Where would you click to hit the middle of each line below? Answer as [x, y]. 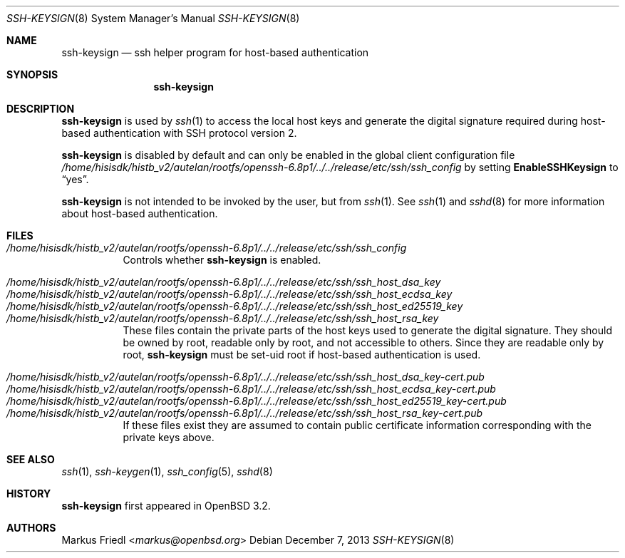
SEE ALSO [31, 459]
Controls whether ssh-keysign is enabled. [222, 260]
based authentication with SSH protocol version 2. [179, 133]
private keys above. [169, 437]
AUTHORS [31, 528]
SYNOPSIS [32, 74]
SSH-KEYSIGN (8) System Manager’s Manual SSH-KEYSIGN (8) [153, 18]
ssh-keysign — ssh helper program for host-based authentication [215, 52]
